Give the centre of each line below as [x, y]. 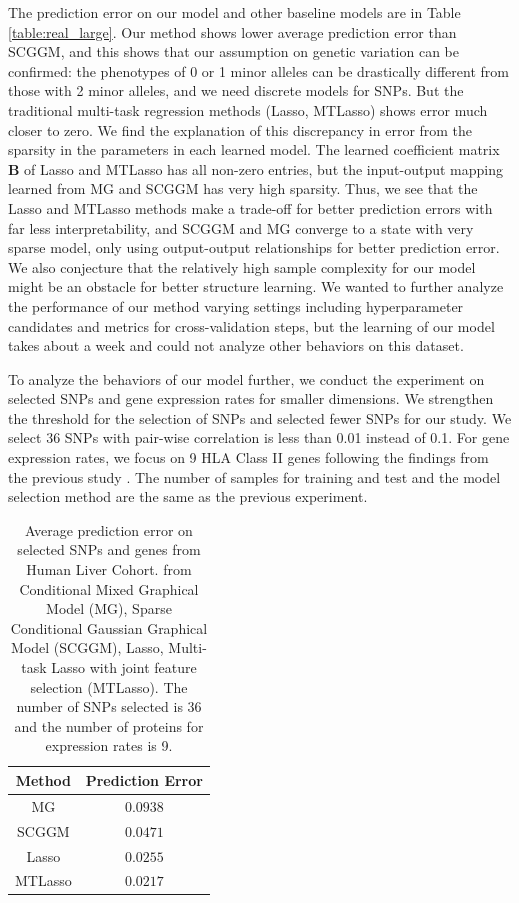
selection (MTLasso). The [109, 686]
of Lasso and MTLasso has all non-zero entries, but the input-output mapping [264, 168]
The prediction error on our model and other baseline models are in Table [234, 12]
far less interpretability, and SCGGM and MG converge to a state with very [241, 227]
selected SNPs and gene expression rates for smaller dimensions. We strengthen [251, 398]
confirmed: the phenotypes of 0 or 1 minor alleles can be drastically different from [258, 70]
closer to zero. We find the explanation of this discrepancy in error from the [240, 129]
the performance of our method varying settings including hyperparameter [236, 305]
